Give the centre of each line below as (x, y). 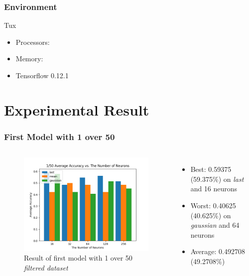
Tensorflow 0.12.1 (42, 75)
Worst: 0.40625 (213, 205)
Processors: (33, 42)
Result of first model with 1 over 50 (78, 258)
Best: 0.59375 (211, 169)
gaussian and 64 (215, 225)
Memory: (29, 59)
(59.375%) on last (217, 179)
